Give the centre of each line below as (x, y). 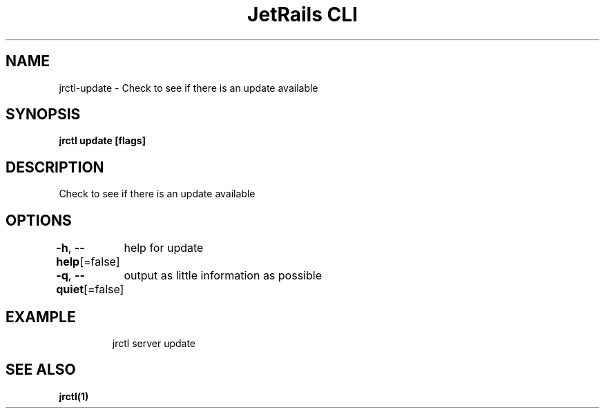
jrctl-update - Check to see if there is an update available (189, 88)
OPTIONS (39, 220)
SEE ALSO (41, 370)
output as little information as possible (223, 276)
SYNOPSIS (43, 115)
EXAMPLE (41, 317)
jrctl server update (154, 343)
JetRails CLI (302, 14)
